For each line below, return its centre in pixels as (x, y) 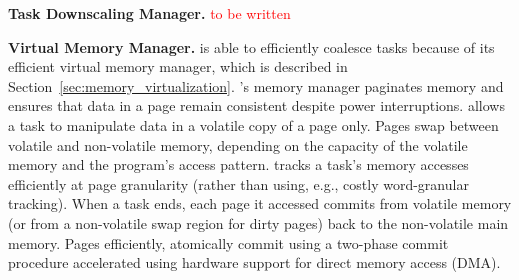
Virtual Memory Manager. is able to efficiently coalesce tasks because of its (251, 46)
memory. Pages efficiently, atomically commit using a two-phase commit (228, 242)
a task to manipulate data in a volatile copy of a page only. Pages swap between (253, 124)
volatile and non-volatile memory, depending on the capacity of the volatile (238, 144)
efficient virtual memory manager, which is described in (178, 66)
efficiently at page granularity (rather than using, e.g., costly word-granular (238, 183)
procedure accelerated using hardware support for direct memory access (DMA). (254, 262)
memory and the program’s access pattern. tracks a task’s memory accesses (238, 164)
